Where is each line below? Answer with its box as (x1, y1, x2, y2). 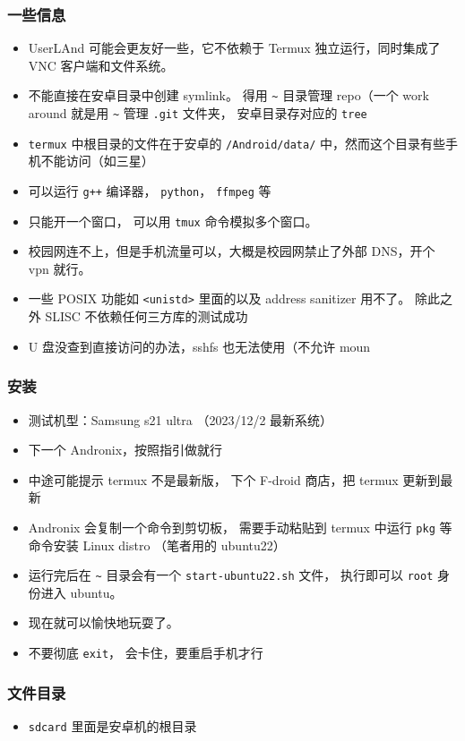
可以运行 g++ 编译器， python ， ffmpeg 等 (28, 181, 271, 200)
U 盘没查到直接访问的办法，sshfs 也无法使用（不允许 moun (28, 336, 371, 355)
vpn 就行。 (28, 259, 91, 277)
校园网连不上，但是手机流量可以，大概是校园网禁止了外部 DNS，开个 (28, 242, 435, 260)
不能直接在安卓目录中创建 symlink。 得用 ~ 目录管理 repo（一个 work (28, 86, 429, 105)
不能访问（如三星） (40, 151, 154, 170)
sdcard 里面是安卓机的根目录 (28, 716, 197, 735)
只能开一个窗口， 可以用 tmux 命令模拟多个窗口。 (28, 211, 318, 230)
